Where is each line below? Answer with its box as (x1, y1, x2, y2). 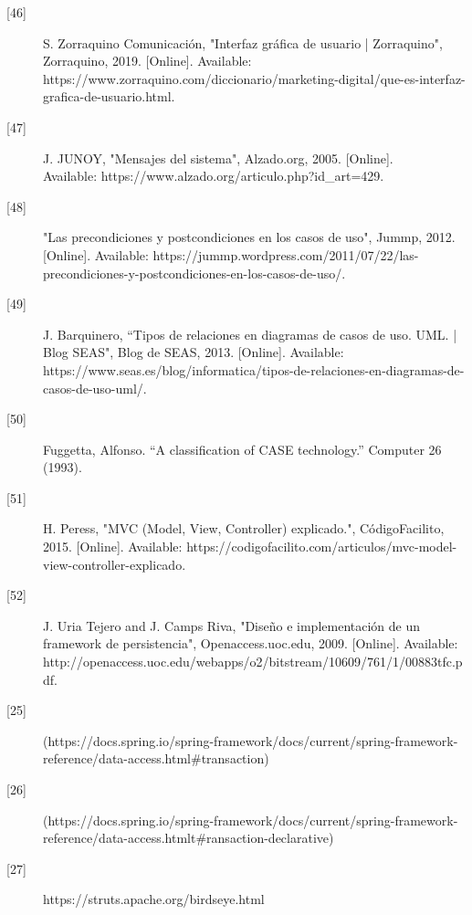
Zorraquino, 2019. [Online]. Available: (43, 51, 252, 70)
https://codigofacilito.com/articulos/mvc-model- (186, 537, 457, 556)
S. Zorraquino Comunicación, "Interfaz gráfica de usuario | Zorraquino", (43, 33, 443, 52)
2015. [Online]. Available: (43, 537, 183, 556)
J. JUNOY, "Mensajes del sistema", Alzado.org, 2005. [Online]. (43, 148, 393, 167)
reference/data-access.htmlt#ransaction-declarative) (43, 828, 334, 847)
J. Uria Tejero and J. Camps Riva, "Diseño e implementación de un (43, 615, 420, 635)
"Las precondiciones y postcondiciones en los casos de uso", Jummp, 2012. (43, 227, 456, 247)
